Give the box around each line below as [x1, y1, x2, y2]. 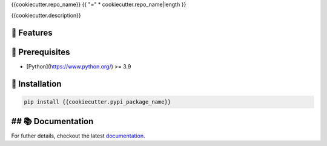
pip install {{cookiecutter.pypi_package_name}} [24, 99, 171, 105]
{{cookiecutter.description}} [11, 12, 81, 19]
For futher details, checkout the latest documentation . [11, 132, 145, 139]
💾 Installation [11, 79, 62, 89]
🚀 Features [11, 28, 53, 38]
